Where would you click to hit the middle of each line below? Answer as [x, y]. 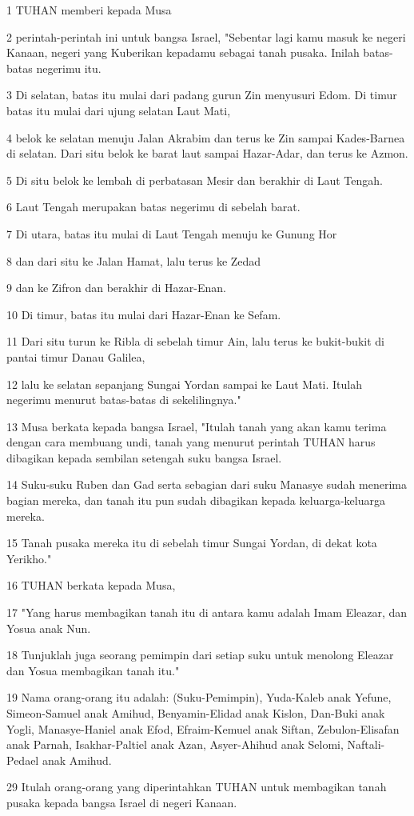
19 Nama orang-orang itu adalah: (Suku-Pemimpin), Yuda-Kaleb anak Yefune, [199, 697]
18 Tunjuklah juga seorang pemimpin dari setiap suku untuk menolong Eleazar [200, 655]
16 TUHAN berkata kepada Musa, [91, 585]
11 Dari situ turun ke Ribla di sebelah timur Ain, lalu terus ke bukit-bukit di [195, 341]
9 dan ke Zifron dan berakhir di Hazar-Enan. [116, 288]
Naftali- [366, 744]
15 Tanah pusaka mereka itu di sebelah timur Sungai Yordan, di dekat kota [192, 543]
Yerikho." [29, 558]
